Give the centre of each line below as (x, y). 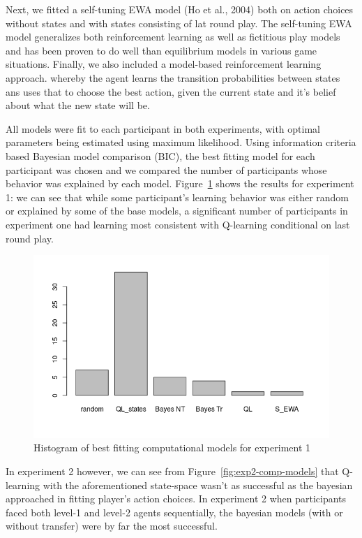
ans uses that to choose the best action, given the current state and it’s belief (171, 91)
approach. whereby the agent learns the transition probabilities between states (173, 77)
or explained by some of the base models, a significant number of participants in (177, 211)
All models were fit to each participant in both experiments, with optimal (163, 128)
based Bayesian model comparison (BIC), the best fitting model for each (160, 155)
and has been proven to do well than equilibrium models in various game (161, 50)
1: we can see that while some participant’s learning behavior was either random (178, 197)
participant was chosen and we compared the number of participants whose (166, 169)
